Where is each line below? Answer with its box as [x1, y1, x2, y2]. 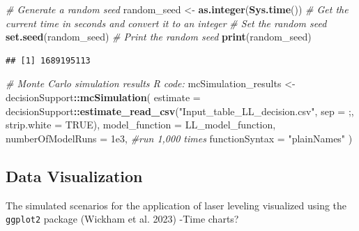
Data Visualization [6, 165, 143, 186]
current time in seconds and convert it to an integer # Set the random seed [6, 15, 327, 30]
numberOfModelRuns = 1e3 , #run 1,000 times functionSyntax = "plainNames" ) [6, 131, 353, 145]
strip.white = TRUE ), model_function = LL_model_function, [6, 117, 276, 132]
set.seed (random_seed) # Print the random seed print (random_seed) [6, 29, 312, 44]
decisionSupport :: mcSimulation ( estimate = [6, 89, 201, 104]
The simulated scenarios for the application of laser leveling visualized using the [6, 198, 347, 212]
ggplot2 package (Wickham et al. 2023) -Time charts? [6, 211, 239, 226]
